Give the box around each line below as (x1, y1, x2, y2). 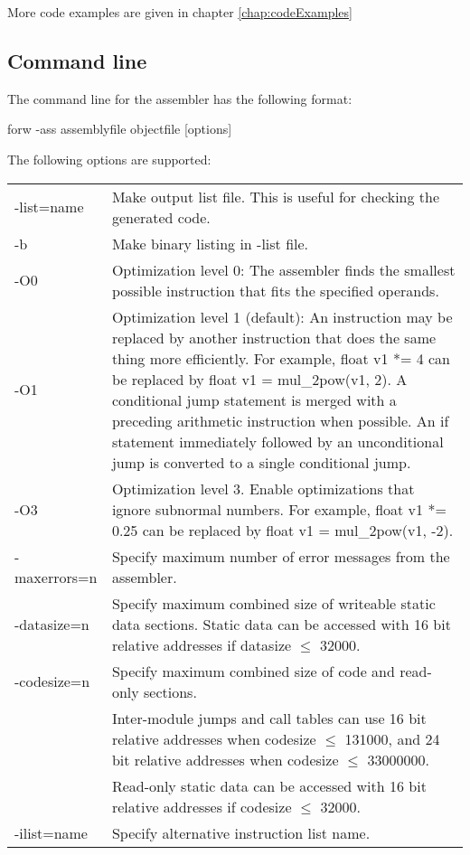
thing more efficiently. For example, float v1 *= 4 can (111, 347, 450, 369)
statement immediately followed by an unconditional (111, 430, 444, 452)
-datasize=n (14, 613, 89, 634)
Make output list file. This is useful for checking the (111, 185, 440, 207)
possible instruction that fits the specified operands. (111, 279, 439, 301)
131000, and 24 (344, 728, 440, 749)
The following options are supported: (7, 149, 211, 168)
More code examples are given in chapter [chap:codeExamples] (7, 3, 352, 21)
